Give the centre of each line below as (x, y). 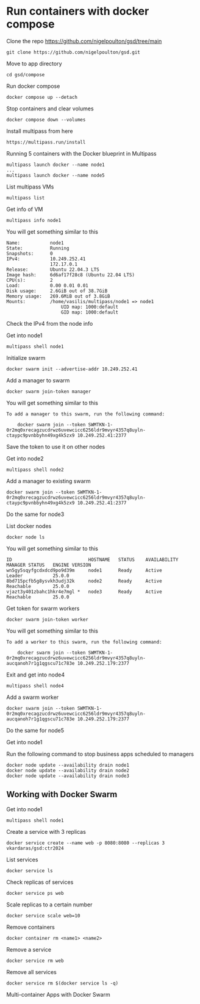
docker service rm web (35, 961)
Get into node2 (25, 458)
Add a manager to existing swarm (49, 481)
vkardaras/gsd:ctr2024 (35, 848)
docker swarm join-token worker (47, 619)
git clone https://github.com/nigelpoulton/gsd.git (73, 52)
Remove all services (31, 972)
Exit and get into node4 (36, 675)
